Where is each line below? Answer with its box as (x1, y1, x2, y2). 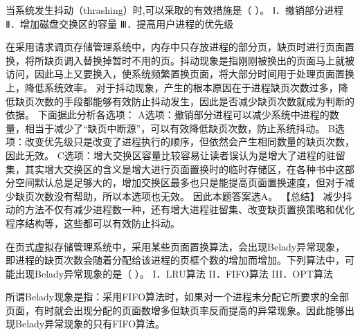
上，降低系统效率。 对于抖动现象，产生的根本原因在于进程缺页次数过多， (6, 80, 339, 94)
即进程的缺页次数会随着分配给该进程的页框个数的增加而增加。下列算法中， (6, 253, 345, 267)
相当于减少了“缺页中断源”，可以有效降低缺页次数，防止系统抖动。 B (24, 120, 335, 135)
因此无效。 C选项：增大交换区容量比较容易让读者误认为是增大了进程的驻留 (6, 147, 345, 162)
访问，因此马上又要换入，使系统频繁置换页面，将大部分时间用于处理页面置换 (6, 66, 354, 81)
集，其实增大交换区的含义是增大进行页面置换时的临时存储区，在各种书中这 (6, 161, 345, 176)
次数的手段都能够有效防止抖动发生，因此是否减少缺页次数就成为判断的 (34, 93, 354, 108)
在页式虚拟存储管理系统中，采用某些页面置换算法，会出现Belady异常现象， (6, 239, 345, 253)
